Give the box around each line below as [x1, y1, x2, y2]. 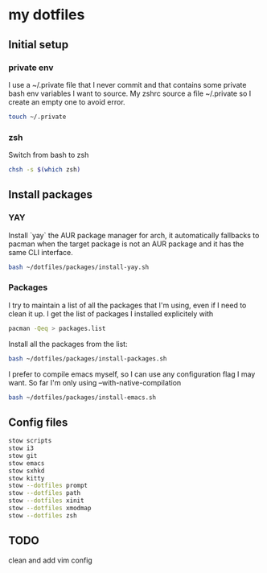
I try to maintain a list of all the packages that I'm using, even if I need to [8, 300, 247, 310]
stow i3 [8, 444, 35, 452]
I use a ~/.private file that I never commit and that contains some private [8, 80, 247, 89]
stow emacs [8, 459, 45, 468]
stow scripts [8, 437, 52, 445]
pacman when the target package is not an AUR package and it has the [8, 239, 244, 249]
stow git [8, 451, 38, 460]
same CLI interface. [8, 247, 74, 257]
